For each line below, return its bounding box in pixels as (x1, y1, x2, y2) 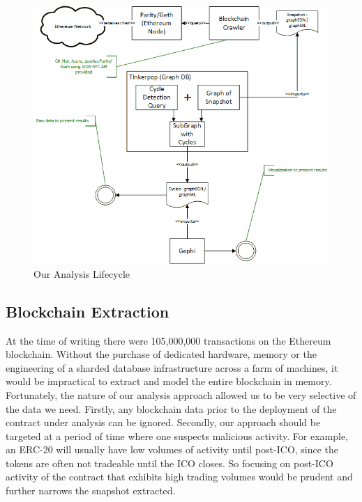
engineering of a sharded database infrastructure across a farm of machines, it (6, 360, 338, 375)
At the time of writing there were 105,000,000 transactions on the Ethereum (6, 333, 331, 347)
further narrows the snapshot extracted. (6, 483, 176, 498)
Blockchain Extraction (6, 300, 169, 322)
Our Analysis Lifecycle (33, 266, 130, 281)
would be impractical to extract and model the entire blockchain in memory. (6, 374, 332, 389)
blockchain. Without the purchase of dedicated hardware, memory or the (6, 347, 317, 361)
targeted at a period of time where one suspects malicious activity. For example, (6, 428, 349, 443)
